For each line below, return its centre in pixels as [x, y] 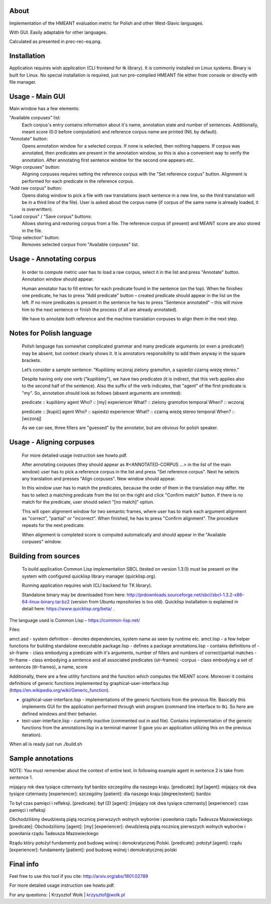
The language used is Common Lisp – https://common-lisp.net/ [75, 620]
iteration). [32, 735]
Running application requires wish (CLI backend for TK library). [87, 585]
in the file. [32, 230]
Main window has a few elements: [44, 108]
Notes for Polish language [51, 333]
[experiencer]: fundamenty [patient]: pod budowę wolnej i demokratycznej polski [93, 850]
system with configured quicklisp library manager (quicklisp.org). [89, 576]
